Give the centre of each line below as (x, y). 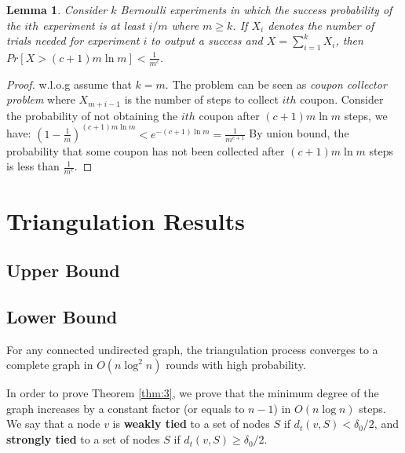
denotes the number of (321, 25)
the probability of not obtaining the (92, 115)
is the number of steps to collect (201, 99)
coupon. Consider (342, 99)
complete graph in (50, 365)
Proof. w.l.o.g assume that (69, 84)
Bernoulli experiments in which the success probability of (256, 9)
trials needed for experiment (73, 40)
